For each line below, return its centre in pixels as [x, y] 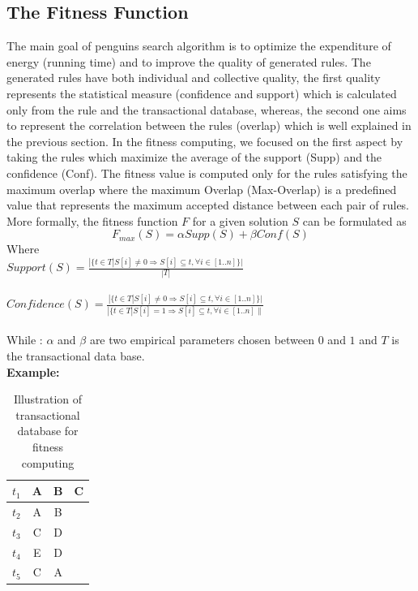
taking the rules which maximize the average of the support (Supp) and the [194, 157]
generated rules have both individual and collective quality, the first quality [194, 78]
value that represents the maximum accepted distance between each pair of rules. [208, 205]
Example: [33, 371]
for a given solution [240, 220]
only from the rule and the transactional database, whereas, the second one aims [207, 109]
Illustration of [48, 399]
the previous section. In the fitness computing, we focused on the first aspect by [205, 141]
